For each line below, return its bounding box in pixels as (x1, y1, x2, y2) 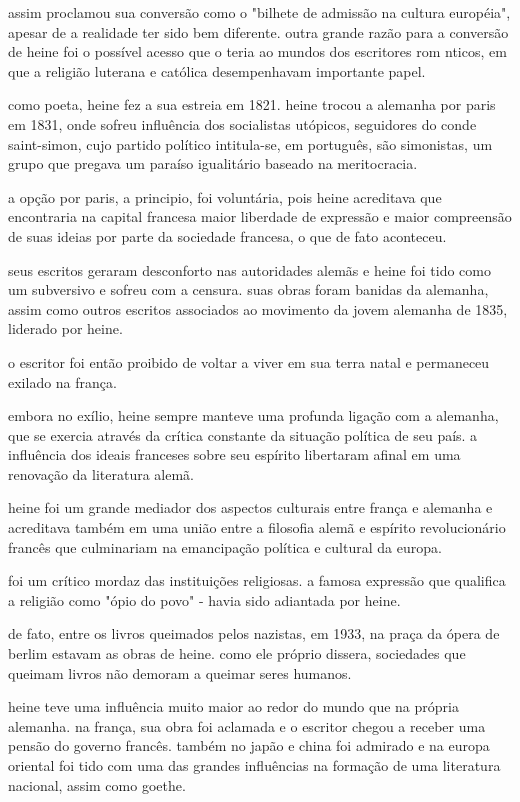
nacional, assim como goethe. (8, 774, 186, 795)
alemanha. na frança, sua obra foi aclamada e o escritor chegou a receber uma (8, 715, 486, 736)
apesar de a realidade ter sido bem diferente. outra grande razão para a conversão (8, 21, 509, 42)
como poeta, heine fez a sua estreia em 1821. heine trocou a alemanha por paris (8, 94, 496, 115)
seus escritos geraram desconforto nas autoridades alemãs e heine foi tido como (8, 259, 491, 280)
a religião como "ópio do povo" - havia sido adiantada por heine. (8, 589, 401, 610)
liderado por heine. (8, 318, 123, 339)
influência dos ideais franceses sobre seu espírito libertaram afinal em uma (8, 444, 461, 465)
